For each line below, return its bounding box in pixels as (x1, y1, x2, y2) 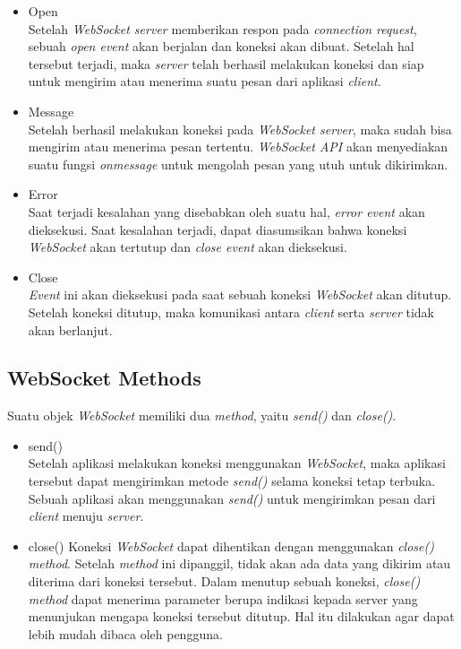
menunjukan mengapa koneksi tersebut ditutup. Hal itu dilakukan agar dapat (28, 607, 455, 626)
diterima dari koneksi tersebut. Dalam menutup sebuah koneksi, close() (28, 572, 421, 591)
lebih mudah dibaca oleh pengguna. (28, 624, 223, 643)
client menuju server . (28, 506, 144, 525)
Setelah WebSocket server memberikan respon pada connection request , (28, 19, 417, 38)
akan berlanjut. (28, 320, 113, 339)
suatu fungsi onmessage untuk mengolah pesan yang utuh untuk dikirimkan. (28, 154, 448, 173)
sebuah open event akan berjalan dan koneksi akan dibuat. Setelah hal (28, 37, 414, 56)
